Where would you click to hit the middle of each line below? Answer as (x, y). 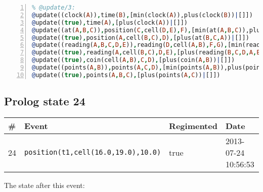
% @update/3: (54, 8)
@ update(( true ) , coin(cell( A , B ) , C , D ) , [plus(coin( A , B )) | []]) (134, 60)
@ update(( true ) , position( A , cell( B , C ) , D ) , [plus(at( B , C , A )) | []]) (141, 38)
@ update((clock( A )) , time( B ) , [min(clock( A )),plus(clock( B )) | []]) (142, 15)
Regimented (193, 125)
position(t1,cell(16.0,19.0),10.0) (93, 152)
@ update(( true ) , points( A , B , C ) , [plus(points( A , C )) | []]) (126, 75)
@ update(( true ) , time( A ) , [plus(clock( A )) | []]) (110, 22)
